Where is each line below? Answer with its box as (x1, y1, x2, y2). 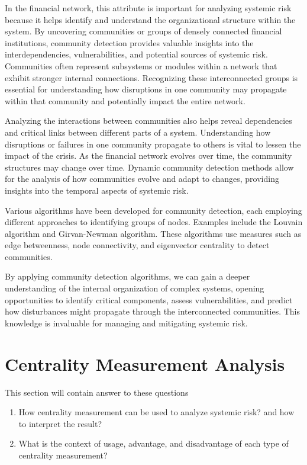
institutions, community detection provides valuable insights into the (5, 36, 254, 49)
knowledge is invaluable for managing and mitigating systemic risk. (5, 316, 248, 329)
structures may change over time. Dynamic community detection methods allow (5, 161, 294, 173)
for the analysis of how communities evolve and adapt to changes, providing (5, 172, 279, 185)
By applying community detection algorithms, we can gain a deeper (5, 270, 250, 283)
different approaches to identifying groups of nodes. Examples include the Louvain (5, 216, 303, 228)
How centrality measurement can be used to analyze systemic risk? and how (18, 406, 295, 418)
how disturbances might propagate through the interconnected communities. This (5, 305, 300, 318)
